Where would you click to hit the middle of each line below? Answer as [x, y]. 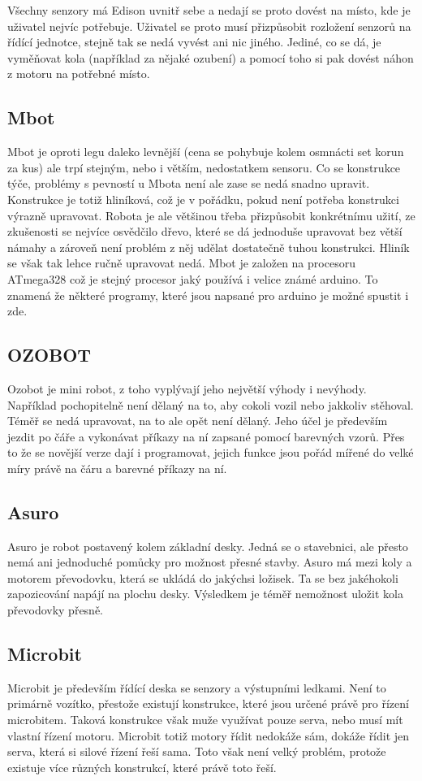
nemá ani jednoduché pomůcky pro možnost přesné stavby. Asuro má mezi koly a [210, 562]
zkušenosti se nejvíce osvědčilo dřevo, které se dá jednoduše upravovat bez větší [205, 231]
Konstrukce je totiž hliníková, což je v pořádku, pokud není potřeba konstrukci [203, 199]
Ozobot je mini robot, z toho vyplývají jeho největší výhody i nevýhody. [187, 388]
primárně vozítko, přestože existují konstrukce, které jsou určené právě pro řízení [208, 703]
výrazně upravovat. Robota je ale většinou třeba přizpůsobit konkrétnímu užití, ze [211, 215]
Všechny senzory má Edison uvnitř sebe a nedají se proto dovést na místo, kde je [209, 10]
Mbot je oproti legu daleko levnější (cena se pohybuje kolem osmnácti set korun [206, 152]
